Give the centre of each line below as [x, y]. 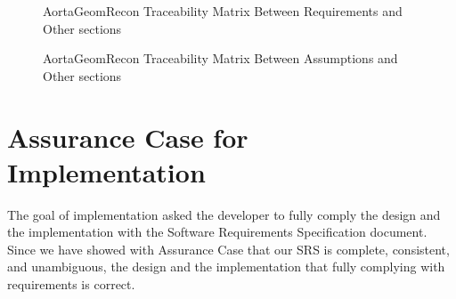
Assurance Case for [128, 137]
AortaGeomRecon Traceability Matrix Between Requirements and [223, 11]
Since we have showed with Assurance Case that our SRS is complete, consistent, [228, 249]
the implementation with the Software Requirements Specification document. [217, 232]
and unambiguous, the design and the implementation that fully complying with [226, 267]
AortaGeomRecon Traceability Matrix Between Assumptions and [220, 58]
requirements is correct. [71, 284]
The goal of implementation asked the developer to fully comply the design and [224, 214]
